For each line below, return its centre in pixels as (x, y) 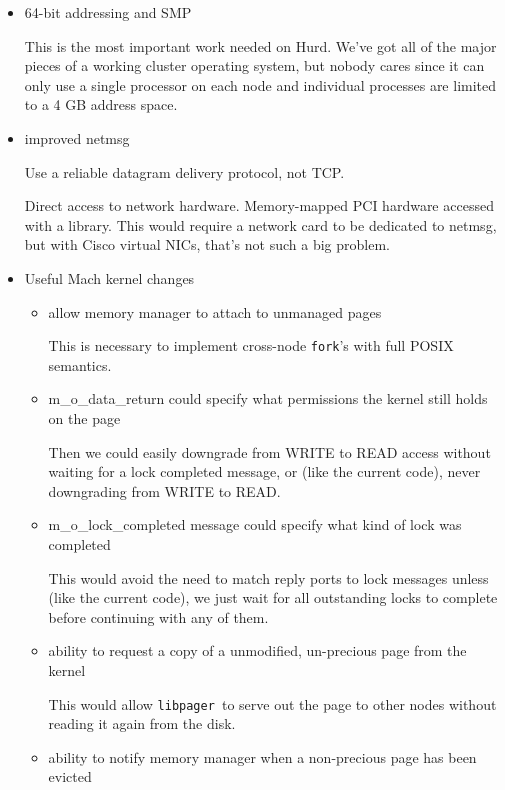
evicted (70, 776)
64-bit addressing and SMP (108, 12)
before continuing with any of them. (158, 616)
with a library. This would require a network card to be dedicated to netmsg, (260, 224)
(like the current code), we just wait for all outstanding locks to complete (273, 597)
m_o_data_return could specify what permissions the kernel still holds (268, 398)
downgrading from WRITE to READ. (164, 490)
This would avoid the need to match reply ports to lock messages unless (268, 577)
